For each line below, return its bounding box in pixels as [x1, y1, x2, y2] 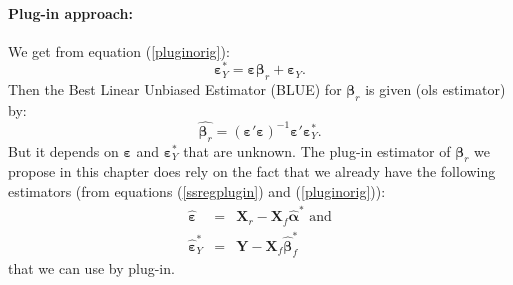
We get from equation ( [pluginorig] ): [8, 40, 230, 61]
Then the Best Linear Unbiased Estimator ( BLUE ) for [8, 79, 342, 100]
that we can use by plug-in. [8, 258, 175, 279]
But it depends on [8, 140, 119, 161]
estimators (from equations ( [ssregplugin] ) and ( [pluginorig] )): [8, 181, 386, 202]
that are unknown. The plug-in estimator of [183, 140, 451, 161]
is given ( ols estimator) [365, 79, 506, 100]
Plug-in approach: [8, 2, 133, 23]
